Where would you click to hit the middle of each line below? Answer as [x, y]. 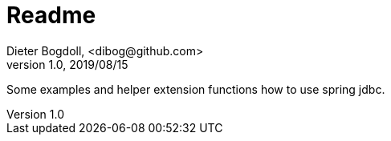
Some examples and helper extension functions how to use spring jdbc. [196, 89]
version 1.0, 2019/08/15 [67, 64]
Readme [51, 15]
